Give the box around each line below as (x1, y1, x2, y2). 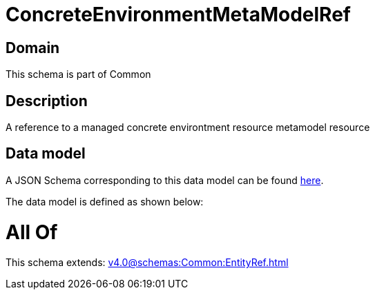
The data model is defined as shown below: (6, 195, 204, 207)
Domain (6, 39, 60, 57)
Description (6, 92, 88, 110)
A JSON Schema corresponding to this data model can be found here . (6, 174, 324, 186)
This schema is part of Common (6, 68, 151, 81)
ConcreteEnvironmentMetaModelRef (6, 3, 351, 26)
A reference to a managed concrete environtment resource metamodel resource (6, 121, 370, 134)
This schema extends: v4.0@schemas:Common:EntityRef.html (6, 256, 289, 269)
